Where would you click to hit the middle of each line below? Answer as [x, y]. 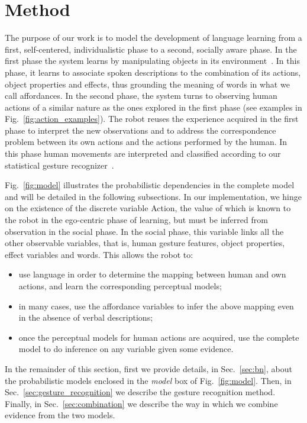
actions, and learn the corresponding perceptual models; [120, 286]
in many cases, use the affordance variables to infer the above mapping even [156, 306]
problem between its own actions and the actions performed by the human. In [146, 142]
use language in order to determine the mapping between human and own [152, 274]
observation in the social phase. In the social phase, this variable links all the [144, 231]
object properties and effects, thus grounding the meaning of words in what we [147, 84]
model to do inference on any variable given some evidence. [126, 349]
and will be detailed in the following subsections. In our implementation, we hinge [153, 196]
